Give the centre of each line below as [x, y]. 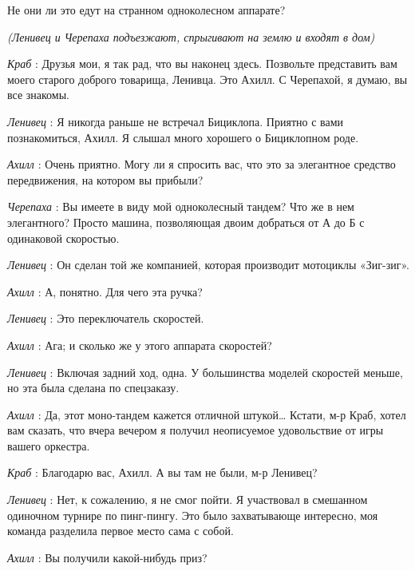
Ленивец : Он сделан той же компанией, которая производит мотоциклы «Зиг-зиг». [209, 265]
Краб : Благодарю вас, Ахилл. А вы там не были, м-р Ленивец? [162, 472]
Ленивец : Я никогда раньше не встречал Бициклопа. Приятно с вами [176, 121]
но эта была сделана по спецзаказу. [93, 388]
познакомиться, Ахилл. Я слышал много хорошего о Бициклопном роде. [183, 137]
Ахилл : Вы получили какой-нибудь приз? [107, 557]
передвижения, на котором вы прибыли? [105, 179]
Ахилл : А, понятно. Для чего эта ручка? [105, 291]
